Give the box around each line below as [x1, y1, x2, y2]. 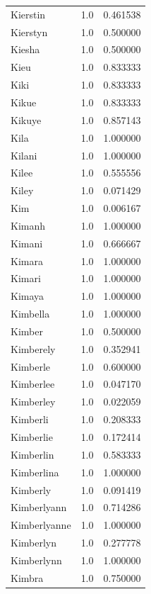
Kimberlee [11, 376, 55, 391]
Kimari [11, 271, 41, 286]
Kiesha [11, 42, 40, 57]
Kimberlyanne [11, 517, 71, 532]
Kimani [11, 235, 43, 250]
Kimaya [11, 288, 44, 303]
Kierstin [11, 6, 46, 21]
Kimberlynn [11, 552, 62, 567]
